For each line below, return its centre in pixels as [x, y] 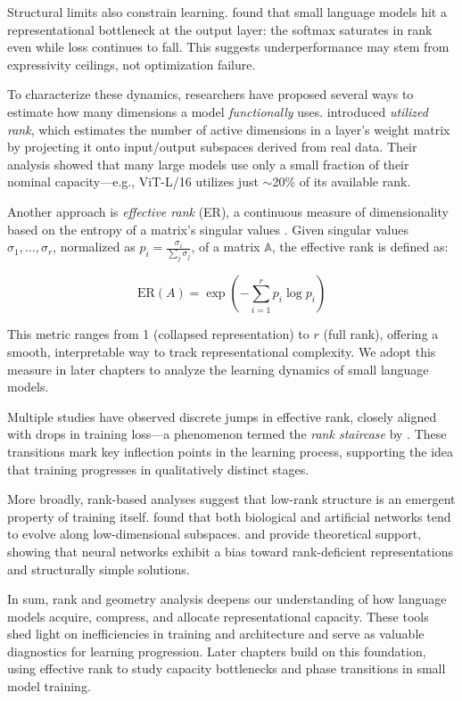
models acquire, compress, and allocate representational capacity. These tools [218, 616]
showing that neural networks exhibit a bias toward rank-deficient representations [230, 551]
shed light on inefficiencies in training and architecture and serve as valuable [216, 634]
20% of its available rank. [342, 181]
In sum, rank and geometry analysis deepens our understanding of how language [227, 599]
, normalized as [94, 247]
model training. [49, 686]
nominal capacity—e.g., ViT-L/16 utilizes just [133, 181]
